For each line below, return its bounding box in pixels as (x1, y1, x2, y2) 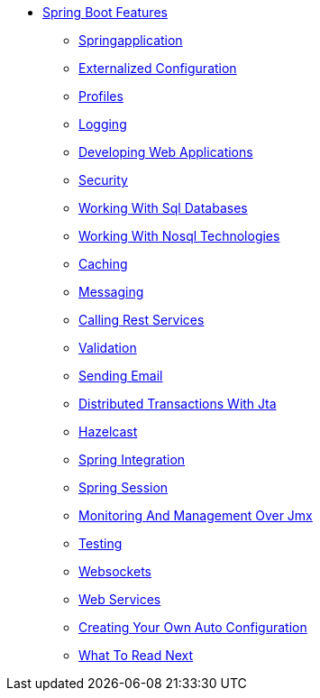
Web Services (78, 592, 161, 607)
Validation (78, 340, 137, 355)
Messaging (78, 284, 144, 299)
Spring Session (78, 480, 169, 495)
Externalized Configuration (78, 60, 237, 76)
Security (78, 172, 128, 188)
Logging (78, 116, 127, 132)
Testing (78, 536, 123, 551)
